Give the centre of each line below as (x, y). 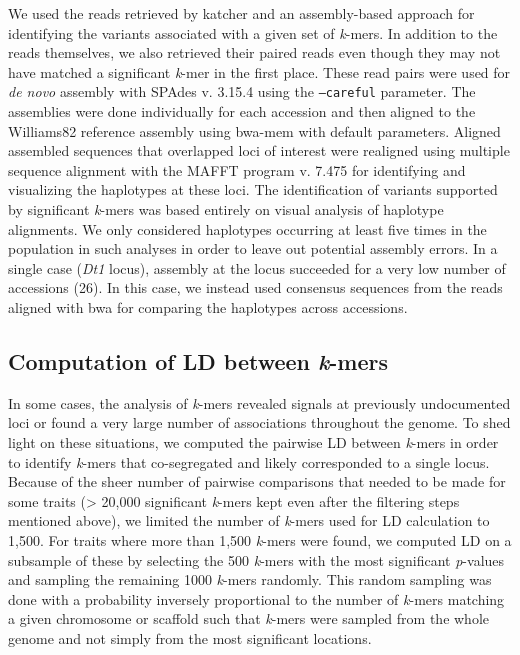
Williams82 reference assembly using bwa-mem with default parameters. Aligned (254, 130)
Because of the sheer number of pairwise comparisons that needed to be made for (257, 481)
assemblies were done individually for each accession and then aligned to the (242, 111)
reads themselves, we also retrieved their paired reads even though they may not (254, 52)
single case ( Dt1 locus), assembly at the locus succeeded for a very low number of (257, 267)
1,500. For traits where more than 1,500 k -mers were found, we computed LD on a (260, 539)
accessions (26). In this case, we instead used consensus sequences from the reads (255, 287)
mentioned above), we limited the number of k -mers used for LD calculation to (249, 520)
